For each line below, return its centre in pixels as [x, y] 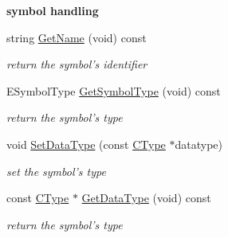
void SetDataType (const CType [86, 144]
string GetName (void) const [77, 37]
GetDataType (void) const [146, 198]
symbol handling [53, 10]
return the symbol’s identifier [77, 64]
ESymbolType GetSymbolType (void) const [114, 90]
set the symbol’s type [56, 171]
